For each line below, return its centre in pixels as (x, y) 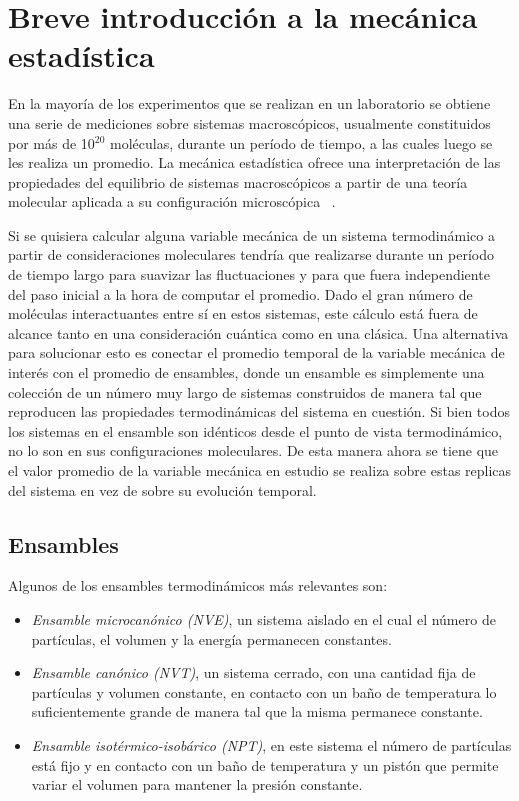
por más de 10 (51, 142)
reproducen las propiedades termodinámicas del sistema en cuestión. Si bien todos (259, 411)
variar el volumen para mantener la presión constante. (197, 784)
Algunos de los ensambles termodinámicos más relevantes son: (198, 585)
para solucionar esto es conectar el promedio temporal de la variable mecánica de (256, 352)
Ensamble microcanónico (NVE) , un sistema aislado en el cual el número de (263, 618)
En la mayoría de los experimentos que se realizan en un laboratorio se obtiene (249, 103)
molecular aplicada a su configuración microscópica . (172, 201)
